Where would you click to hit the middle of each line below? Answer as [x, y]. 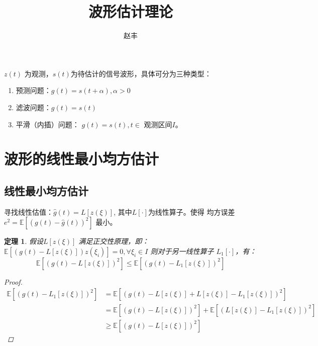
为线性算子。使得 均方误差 [191, 211]
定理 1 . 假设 [24, 241]
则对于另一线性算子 [182, 251]
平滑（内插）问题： [47, 124]
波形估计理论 [130, 11]
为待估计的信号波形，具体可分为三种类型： [141, 73]
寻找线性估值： [29, 211]
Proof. [13, 281]
